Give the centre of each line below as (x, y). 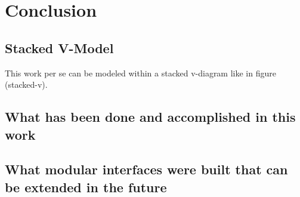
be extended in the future (86, 187)
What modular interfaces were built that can (146, 169)
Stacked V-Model (59, 47)
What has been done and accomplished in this (150, 117)
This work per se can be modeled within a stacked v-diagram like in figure (140, 73)
